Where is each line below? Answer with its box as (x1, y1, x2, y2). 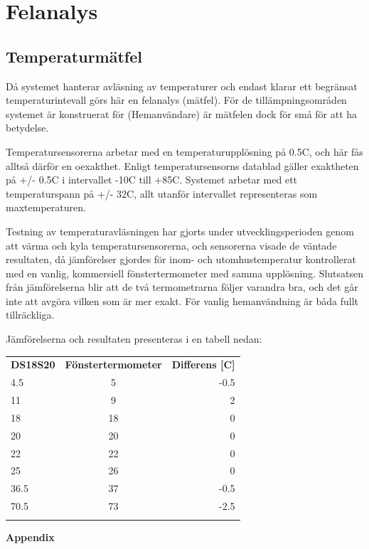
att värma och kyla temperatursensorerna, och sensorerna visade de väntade (6, 238, 337, 252)
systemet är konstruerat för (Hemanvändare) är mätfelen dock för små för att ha (6, 106, 358, 121)
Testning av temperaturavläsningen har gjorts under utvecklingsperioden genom (6, 223, 354, 238)
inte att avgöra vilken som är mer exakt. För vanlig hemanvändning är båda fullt (6, 293, 359, 308)
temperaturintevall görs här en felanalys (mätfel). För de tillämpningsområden (6, 92, 347, 107)
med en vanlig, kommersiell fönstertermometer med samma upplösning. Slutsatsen (6, 265, 364, 280)
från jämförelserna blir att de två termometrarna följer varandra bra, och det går (6, 279, 358, 294)
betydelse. (6, 120, 49, 135)
